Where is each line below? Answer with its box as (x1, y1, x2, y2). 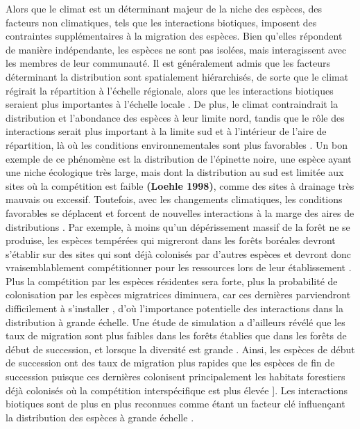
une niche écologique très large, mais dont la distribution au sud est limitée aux (6, 165, 344, 179)
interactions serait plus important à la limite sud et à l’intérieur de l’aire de (6, 124, 327, 138)
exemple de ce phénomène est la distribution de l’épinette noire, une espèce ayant (6, 151, 352, 165)
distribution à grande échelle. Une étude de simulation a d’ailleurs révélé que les (6, 314, 345, 329)
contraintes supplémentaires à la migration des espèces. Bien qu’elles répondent (6, 29, 343, 43)
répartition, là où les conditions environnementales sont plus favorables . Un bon (6, 137, 348, 152)
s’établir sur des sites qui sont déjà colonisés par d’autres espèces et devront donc (6, 246, 351, 261)
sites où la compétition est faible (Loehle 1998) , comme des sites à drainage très (6, 178, 354, 193)
